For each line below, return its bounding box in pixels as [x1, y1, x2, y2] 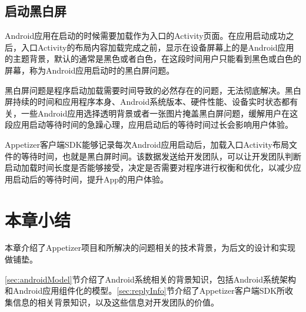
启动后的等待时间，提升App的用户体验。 [12, 172, 169, 185]
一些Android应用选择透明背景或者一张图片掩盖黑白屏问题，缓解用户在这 [21, 107, 298, 119]
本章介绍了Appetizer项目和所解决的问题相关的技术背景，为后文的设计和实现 [5, 241, 295, 254]
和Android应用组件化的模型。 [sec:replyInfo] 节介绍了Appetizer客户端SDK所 [5, 284, 285, 297]
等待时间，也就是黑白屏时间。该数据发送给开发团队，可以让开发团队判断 [21, 150, 301, 162]
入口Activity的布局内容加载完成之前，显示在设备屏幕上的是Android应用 [21, 41, 294, 53]
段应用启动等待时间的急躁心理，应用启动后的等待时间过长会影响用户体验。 [5, 118, 293, 131]
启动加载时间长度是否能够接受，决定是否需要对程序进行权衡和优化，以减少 [5, 161, 293, 174]
